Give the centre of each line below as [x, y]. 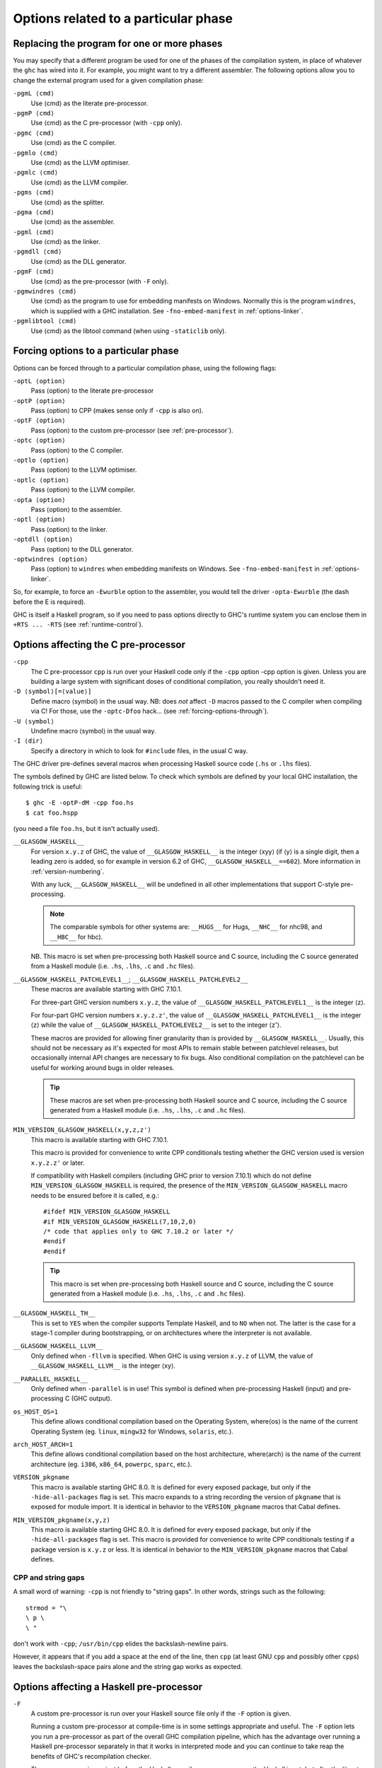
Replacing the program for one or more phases [118, 43]
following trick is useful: [48, 786]
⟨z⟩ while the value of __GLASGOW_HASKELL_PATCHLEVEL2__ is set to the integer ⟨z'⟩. [156, 1025]
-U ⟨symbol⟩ [34, 721]
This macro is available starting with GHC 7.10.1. [100, 1139]
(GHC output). [92, 1398]
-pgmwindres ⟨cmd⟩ [45, 291]
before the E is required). [50, 602]
